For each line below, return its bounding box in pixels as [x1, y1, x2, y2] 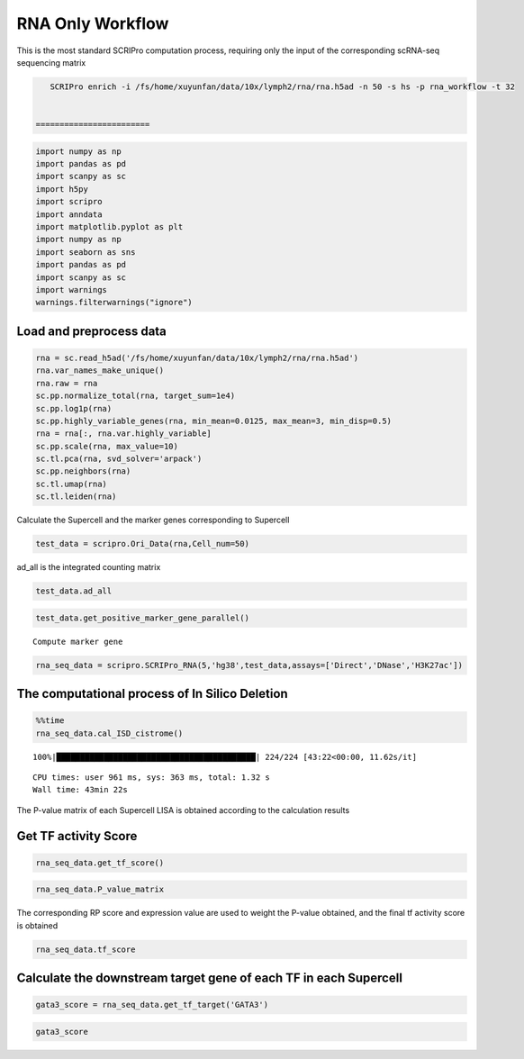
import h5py [35, 184, 89, 194]
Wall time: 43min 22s [32, 784, 128, 795]
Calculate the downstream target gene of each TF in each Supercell [16, 971, 402, 986]
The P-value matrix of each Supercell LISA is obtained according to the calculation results [16, 804, 350, 815]
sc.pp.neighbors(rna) [35, 466, 131, 476]
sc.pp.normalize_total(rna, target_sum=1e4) [35, 391, 236, 401]
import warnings [35, 285, 108, 294]
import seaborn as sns [35, 247, 136, 257]
